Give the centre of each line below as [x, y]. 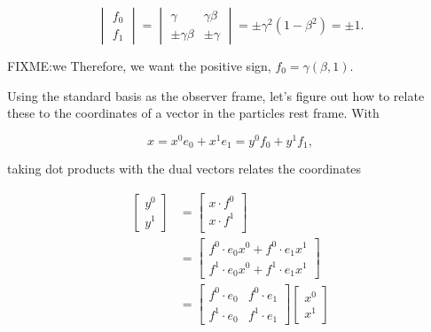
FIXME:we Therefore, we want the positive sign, [139, 66]
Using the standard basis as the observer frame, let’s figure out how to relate [216, 95]
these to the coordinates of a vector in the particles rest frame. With [193, 113]
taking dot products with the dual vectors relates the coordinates [184, 169]
